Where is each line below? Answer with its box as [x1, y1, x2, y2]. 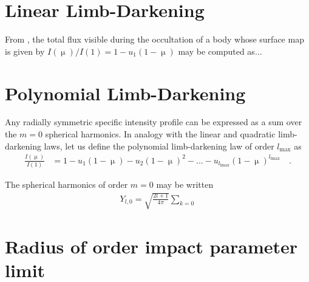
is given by [5, 44, 45, 57]
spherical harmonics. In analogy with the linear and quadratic [45, 128, 276, 140]
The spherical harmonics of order [5, 177, 128, 190]
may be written [156, 177, 214, 190]
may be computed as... [178, 44, 262, 57]
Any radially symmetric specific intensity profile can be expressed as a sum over [5, 115, 302, 128]
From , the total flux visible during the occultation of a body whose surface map [5, 33, 304, 46]
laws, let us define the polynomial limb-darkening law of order [44, 139, 274, 152]
